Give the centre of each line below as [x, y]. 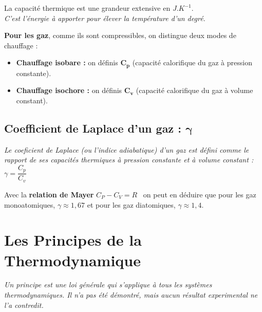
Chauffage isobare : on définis [67, 62]
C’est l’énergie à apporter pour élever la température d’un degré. [105, 18]
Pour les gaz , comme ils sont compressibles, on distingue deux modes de [120, 35]
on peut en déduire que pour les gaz [200, 194]
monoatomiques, [30, 204]
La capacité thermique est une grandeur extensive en [87, 8]
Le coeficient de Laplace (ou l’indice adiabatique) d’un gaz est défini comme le [127, 149]
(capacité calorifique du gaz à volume [194, 90]
